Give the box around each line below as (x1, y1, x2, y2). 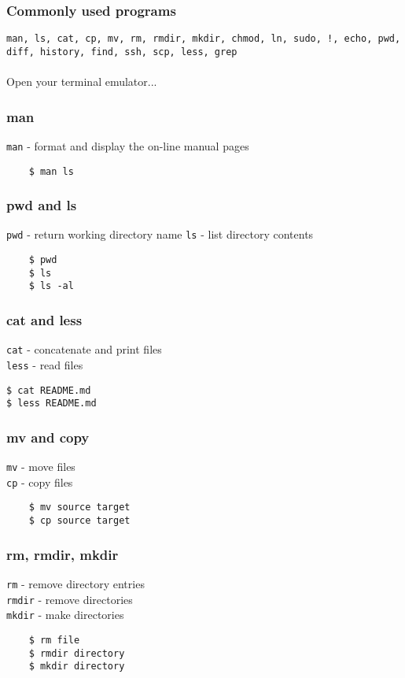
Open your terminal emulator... (6, 73, 157, 90)
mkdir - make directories (6, 606, 124, 623)
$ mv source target (28, 502, 131, 513)
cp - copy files (6, 473, 73, 490)
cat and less (6, 310, 83, 330)
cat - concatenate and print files (6, 341, 162, 358)
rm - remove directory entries (6, 576, 145, 591)
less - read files (6, 356, 83, 372)
